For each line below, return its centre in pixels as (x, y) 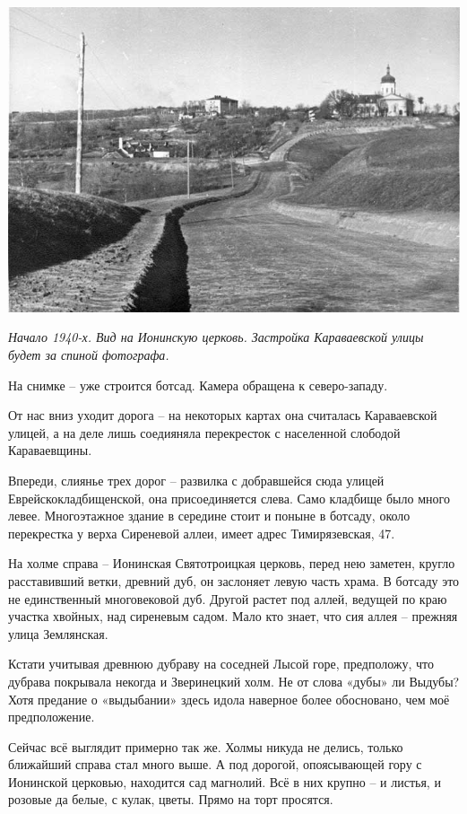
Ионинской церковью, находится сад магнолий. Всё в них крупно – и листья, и (225, 781)
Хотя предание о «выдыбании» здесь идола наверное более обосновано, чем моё (229, 699)
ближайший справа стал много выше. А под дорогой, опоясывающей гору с (215, 764)
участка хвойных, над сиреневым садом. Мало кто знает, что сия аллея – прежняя (233, 616)
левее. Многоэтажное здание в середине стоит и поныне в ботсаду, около (209, 516)
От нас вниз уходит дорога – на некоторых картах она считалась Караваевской (223, 415)
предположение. (52, 717)
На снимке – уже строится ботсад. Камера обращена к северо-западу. (198, 385)
